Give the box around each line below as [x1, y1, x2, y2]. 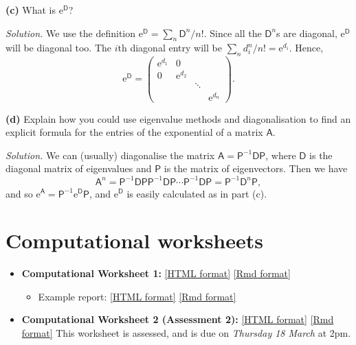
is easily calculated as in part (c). [126, 186, 267, 200]
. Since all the [203, 25, 262, 40]
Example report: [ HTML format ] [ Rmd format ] [38, 289, 236, 303]
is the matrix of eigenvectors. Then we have [164, 161, 348, 176]
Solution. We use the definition [5, 25, 136, 40]
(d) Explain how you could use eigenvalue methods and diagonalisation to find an [5, 111, 351, 126]
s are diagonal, [276, 25, 337, 40]
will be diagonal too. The [5, 40, 112, 55]
